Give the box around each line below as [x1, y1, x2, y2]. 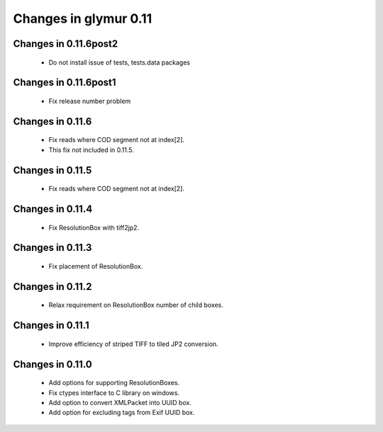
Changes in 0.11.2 [13, 281, 92, 293]
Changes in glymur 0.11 [13, 11, 152, 26]
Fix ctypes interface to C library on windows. [48, 388, 180, 397]
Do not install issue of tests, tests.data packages [48, 58, 191, 67]
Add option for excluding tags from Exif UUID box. [48, 409, 195, 417]
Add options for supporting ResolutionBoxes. [48, 379, 180, 387]
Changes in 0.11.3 [13, 242, 92, 254]
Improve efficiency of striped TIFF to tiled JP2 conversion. [48, 340, 219, 348]
